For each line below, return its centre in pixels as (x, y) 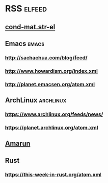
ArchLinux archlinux (36, 100)
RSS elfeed (26, 9)
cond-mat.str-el (30, 27)
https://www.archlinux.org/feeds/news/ (54, 114)
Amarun (18, 144)
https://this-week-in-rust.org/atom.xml (53, 175)
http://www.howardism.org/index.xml (52, 71)
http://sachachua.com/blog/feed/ (46, 57)
